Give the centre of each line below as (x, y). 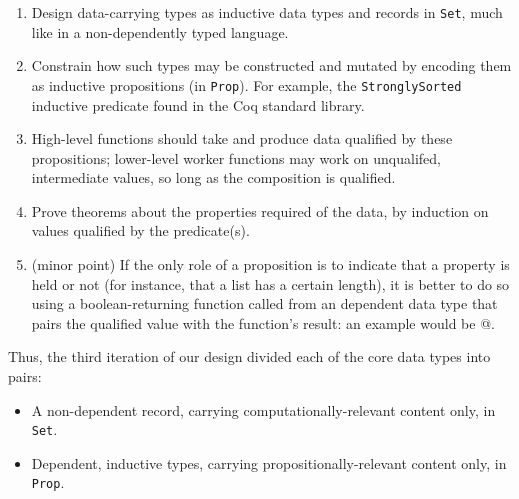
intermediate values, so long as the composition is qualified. (213, 177)
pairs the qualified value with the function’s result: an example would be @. (263, 322)
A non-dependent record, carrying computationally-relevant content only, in (263, 409)
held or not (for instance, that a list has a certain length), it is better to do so (270, 283)
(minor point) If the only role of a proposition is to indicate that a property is (270, 264)
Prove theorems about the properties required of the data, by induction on (260, 210)
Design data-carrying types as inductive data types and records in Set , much (267, 12)
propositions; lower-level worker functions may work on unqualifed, (236, 157)
